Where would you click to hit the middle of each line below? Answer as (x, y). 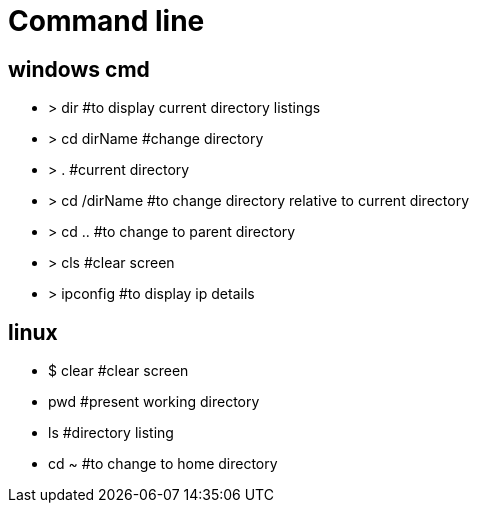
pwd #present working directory (154, 402)
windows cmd (79, 69)
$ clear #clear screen (118, 371)
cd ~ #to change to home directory (163, 464)
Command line (106, 21)
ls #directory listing (111, 433)
